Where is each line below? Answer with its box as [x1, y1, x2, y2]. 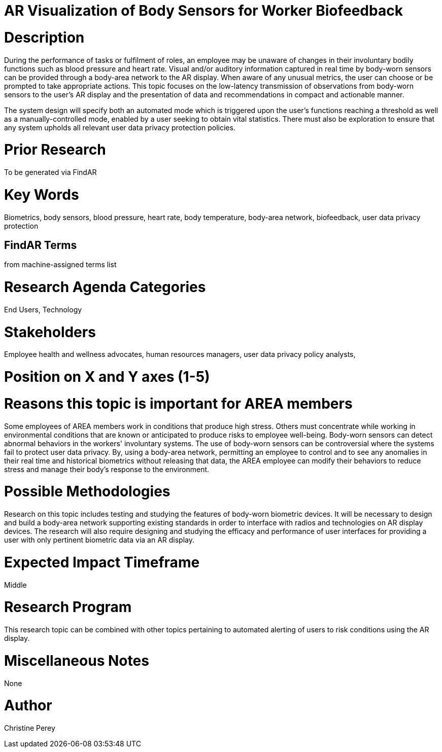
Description [4, 28, 85, 46]
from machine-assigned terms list [4, 260, 117, 269]
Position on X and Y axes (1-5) [4, 368, 210, 386]
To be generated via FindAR [4, 168, 97, 176]
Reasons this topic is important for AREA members [4, 395, 353, 412]
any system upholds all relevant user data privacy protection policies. [4, 123, 235, 132]
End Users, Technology [4, 305, 82, 314]
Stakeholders [4, 323, 96, 341]
